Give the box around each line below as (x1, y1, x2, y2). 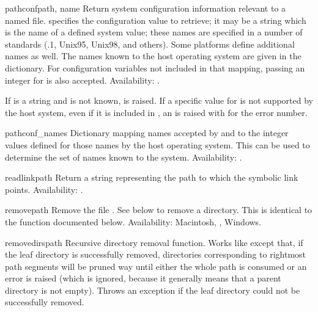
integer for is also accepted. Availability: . (5, 73, 160, 86)
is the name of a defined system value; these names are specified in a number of (5, 26, 303, 38)
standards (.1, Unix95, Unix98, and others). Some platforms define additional (5, 37, 295, 50)
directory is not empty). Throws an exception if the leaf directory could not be (5, 283, 300, 296)
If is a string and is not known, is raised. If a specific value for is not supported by (5, 94, 313, 107)
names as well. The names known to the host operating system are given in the (5, 49, 301, 62)
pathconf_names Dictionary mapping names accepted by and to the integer (5, 126, 289, 139)
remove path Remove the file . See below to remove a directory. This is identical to (5, 203, 312, 216)
